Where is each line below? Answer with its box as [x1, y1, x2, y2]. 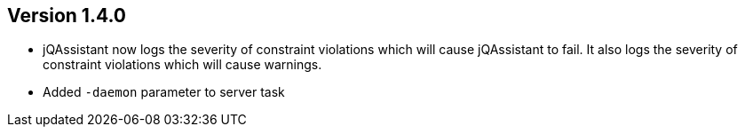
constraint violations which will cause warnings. [43, 57, 322, 73]
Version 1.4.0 [7, 4, 126, 27]
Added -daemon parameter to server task [43, 84, 285, 100]
